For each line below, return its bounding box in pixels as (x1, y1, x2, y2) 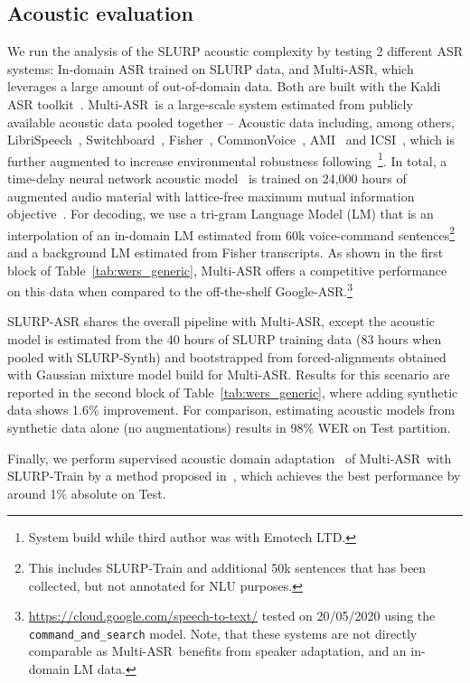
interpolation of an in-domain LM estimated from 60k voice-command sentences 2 (7, 222, 456, 244)
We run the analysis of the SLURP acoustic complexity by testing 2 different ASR (7, 42, 463, 61)
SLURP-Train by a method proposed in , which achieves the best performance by (7, 466, 461, 485)
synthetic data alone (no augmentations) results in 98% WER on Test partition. (7, 418, 451, 437)
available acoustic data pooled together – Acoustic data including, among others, (7, 112, 455, 131)
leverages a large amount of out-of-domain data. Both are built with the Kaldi (7, 77, 441, 96)
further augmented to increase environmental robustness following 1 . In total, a (7, 148, 447, 170)
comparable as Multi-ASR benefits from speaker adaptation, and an (28, 641, 407, 660)
